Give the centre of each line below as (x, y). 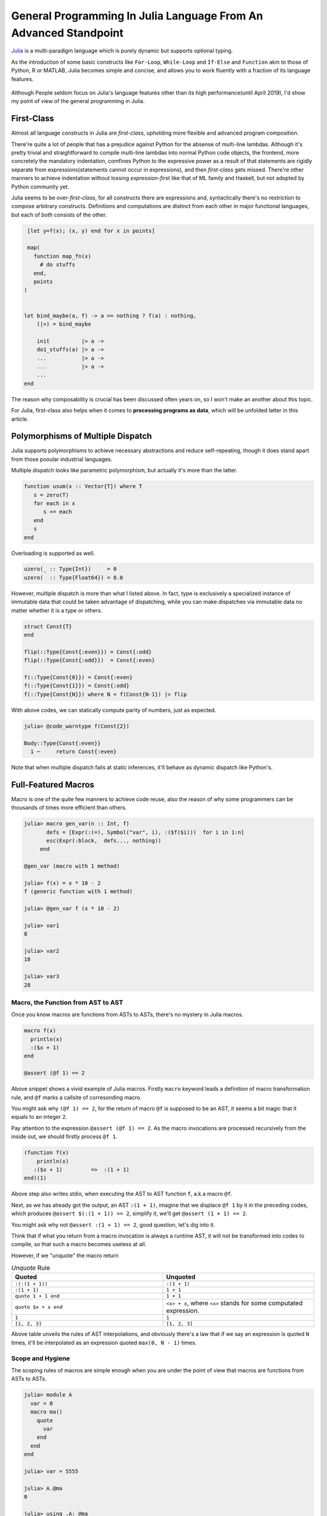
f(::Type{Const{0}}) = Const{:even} (78, 677)
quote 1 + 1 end (37, 1296)
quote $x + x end (39, 1307)
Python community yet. (40, 186)
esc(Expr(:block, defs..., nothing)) (104, 840)
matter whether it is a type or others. (57, 610)
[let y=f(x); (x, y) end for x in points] (91, 231)
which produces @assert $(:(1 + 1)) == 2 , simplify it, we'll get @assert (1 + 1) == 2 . (129, 1213)
